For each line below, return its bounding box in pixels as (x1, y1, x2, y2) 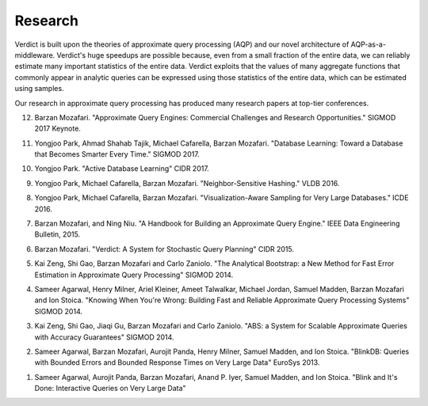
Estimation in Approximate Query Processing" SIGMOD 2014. (34, 270, 234, 279)
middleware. (14, 50, 55, 59)
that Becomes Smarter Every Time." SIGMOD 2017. (34, 150, 200, 159)
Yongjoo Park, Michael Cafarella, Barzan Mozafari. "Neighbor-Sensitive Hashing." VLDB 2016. (34, 178, 340, 188)
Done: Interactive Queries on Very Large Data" (34, 384, 186, 393)
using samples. (14, 84, 64, 93)
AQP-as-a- (350, 40, 386, 49)
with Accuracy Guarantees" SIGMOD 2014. (34, 332, 174, 342)
